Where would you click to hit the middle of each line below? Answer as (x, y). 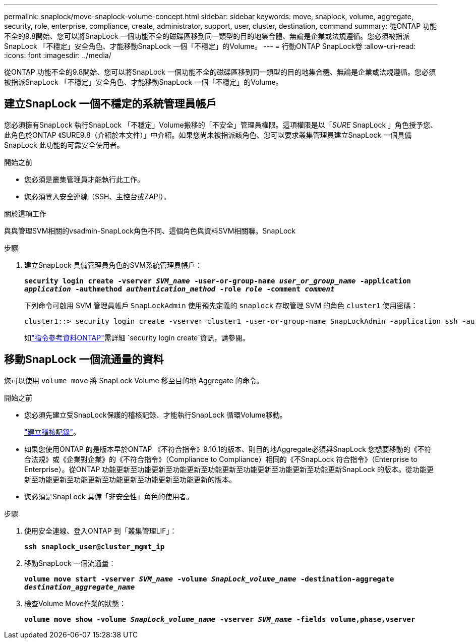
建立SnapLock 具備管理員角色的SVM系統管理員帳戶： (113, 265)
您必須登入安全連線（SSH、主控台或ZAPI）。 (98, 196)
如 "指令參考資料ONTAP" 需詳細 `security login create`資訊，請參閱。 (137, 337)
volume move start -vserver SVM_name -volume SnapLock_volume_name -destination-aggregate (209, 579)
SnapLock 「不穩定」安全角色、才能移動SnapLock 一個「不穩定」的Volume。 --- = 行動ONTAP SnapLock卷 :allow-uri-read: (210, 46)
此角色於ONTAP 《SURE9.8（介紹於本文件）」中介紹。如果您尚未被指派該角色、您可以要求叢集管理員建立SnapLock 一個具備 (208, 135)
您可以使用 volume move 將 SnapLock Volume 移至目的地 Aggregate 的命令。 (134, 380)
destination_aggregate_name (80, 587)
